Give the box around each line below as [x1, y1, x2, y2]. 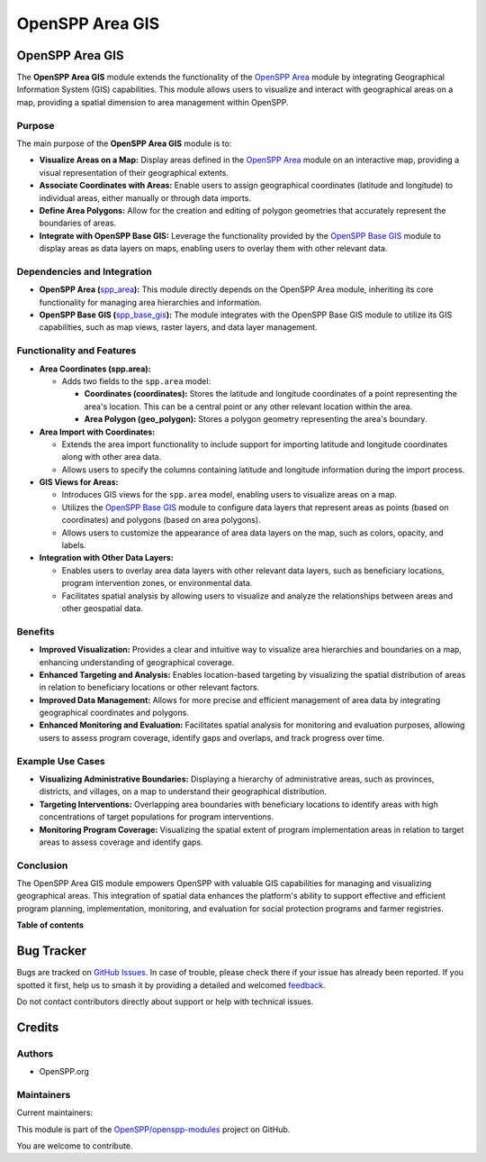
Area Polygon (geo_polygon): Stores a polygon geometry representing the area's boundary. [84, 414, 427, 425]
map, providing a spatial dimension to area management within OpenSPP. [16, 96, 289, 107]
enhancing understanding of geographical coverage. [39, 656, 235, 667]
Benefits [16, 625, 55, 637]
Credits [16, 1020, 59, 1035]
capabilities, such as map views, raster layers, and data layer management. [39, 322, 319, 333]
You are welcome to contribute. [16, 1140, 133, 1151]
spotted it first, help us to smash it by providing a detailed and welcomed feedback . [16, 979, 326, 991]
